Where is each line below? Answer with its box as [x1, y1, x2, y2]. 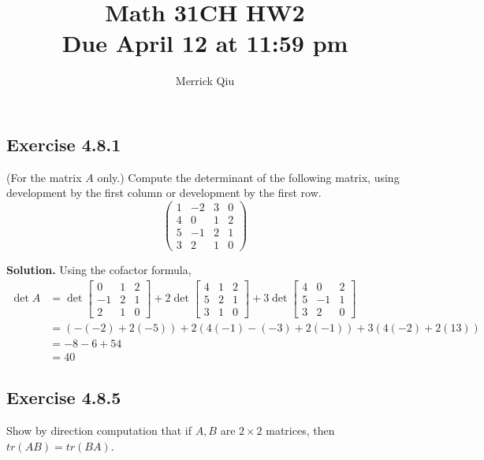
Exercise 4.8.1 [6, 132, 121, 156]
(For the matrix [6, 169, 82, 185]
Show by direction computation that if [6, 422, 192, 439]
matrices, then [266, 422, 335, 439]
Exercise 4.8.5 [6, 385, 121, 410]
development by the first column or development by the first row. [6, 184, 322, 201]
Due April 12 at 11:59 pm [61, 27, 348, 59]
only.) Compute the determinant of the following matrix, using [97, 169, 400, 185]
